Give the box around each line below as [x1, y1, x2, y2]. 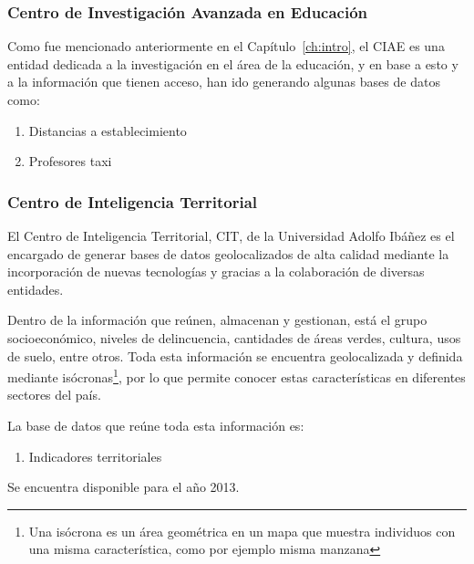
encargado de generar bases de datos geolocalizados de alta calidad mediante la [7, 244, 449, 263]
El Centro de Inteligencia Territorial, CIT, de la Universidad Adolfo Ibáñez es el [7, 226, 455, 245]
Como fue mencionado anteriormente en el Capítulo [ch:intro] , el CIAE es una [7, 37, 445, 56]
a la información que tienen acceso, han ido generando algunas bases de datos [7, 72, 440, 91]
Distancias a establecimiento [28, 120, 187, 140]
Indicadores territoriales [28, 446, 162, 465]
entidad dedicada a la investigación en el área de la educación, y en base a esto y [7, 54, 459, 73]
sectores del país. [7, 385, 101, 404]
